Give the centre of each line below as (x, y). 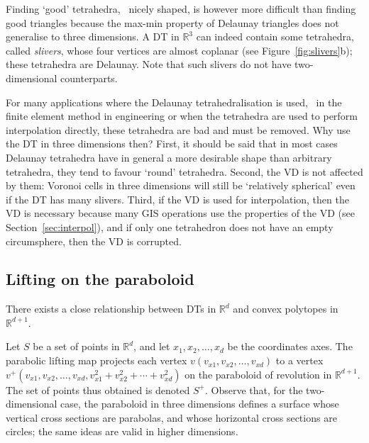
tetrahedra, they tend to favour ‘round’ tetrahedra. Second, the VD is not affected (184, 171)
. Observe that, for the (254, 389)
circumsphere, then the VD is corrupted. (94, 241)
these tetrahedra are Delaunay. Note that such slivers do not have (149, 64)
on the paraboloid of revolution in (258, 374)
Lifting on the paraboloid (100, 279)
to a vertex (299, 360)
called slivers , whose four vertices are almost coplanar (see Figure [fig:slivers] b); (179, 50)
